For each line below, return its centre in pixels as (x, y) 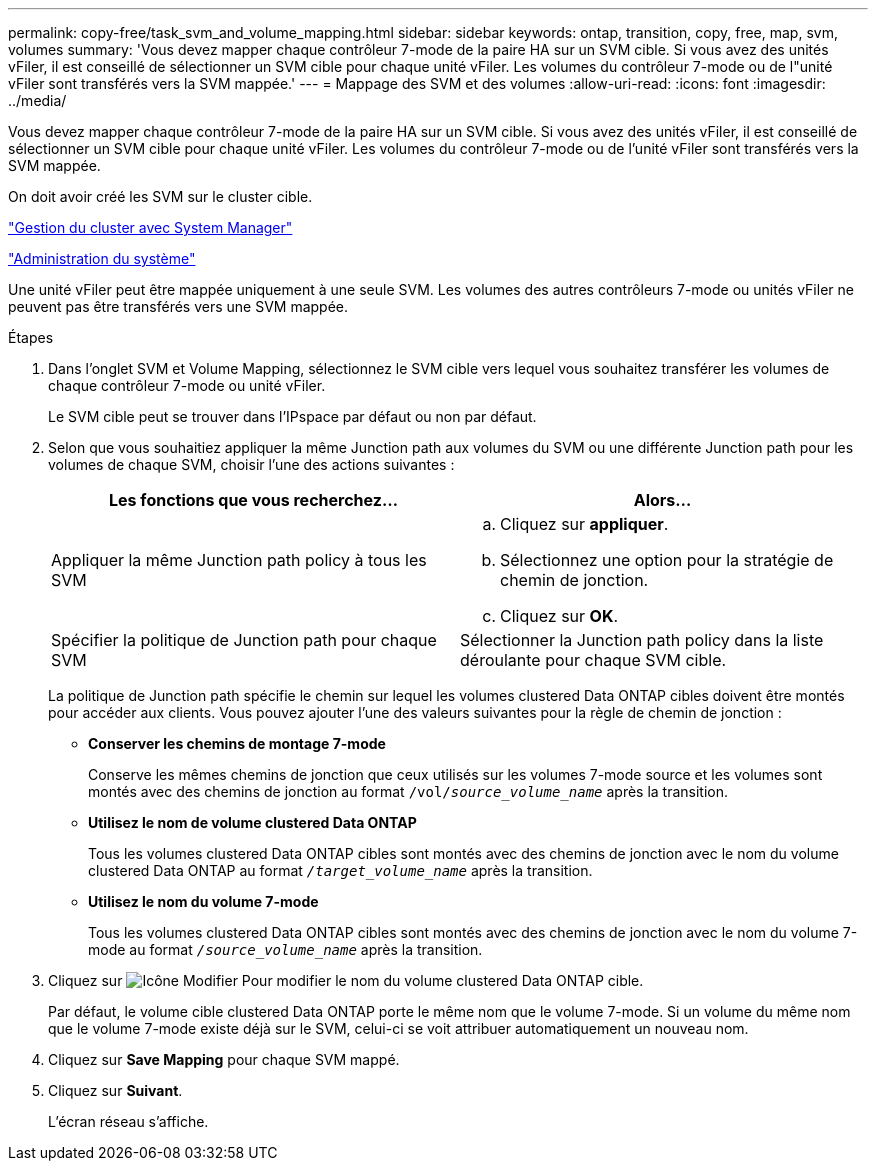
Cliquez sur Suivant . (115, 1090)
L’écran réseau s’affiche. (128, 1121)
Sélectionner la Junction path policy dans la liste (642, 640)
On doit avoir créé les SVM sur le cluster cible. (160, 196)
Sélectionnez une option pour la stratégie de (667, 560)
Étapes (31, 337)
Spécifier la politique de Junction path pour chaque (244, 640)
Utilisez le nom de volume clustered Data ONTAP (252, 822)
